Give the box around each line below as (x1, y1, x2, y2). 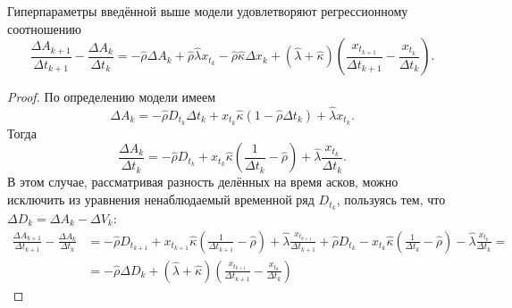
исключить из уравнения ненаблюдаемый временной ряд (7, 190, 315, 209)
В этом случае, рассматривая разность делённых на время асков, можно (7, 172, 399, 191)
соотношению (7, 19, 82, 37)
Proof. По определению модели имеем (7, 87, 216, 106)
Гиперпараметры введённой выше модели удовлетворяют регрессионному (7, 2, 408, 20)
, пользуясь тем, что (336, 190, 446, 209)
